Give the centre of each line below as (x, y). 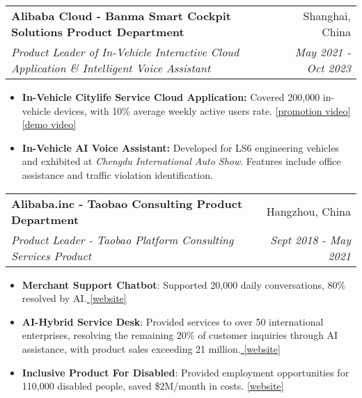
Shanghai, (327, 16)
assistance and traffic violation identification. (117, 174)
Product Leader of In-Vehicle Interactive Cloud (125, 52)
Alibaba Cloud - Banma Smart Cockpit (121, 16)
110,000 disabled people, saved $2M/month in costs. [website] (153, 386)
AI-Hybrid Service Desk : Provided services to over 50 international (173, 321)
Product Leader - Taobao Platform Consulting (123, 239)
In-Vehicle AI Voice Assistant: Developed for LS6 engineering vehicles (180, 147)
